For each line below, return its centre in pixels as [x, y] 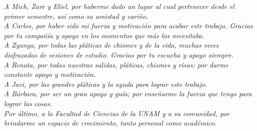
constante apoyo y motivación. [50, 74]
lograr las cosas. [28, 103]
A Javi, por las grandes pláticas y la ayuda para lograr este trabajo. [106, 84]
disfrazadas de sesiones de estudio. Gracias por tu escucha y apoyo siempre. [119, 54]
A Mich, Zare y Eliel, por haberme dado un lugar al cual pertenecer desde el [119, 6]
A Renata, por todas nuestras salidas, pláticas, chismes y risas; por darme [116, 64]
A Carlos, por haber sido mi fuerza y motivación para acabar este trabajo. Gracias [128, 26]
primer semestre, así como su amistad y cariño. [76, 16]
